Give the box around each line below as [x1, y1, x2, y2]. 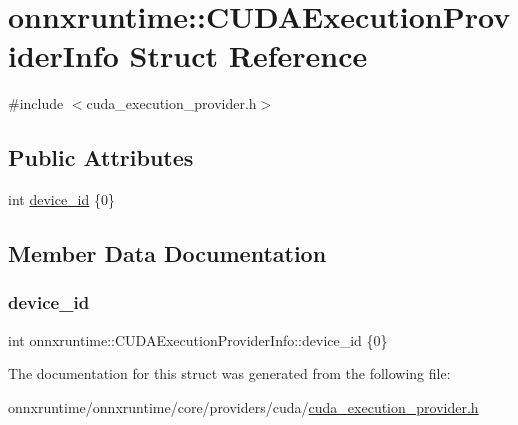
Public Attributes [8, 142, 194, 173]
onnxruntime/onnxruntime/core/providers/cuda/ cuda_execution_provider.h [8, 396, 479, 417]
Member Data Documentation [8, 238, 327, 269]
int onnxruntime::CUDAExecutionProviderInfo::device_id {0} [8, 329, 388, 350]
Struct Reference [129, 35, 368, 76]
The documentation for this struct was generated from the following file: [8, 363, 451, 384]
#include [8, 93, 64, 114]
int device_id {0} [8, 189, 115, 210]
